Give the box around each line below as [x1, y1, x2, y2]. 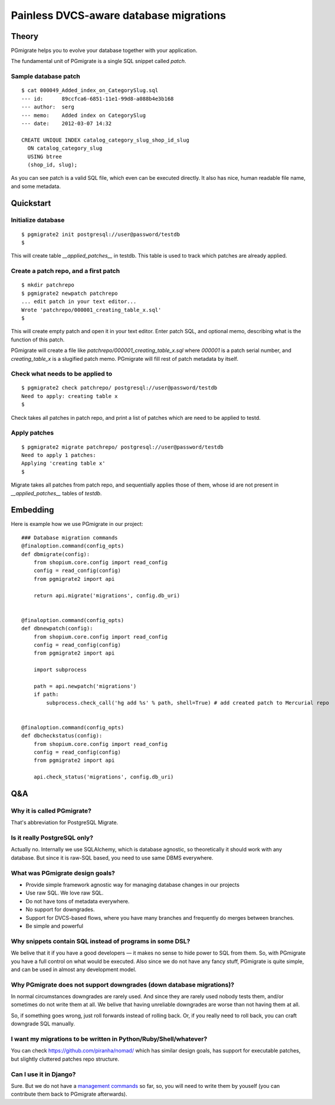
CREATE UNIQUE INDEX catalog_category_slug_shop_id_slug [21, 136, 190, 143]
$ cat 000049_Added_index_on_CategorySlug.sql [21, 87, 159, 94]
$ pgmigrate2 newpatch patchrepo [21, 290, 118, 297]
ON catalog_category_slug [27, 145, 103, 152]
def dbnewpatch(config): [21, 625, 93, 632]
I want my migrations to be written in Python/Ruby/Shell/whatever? [11, 1035, 208, 1043]
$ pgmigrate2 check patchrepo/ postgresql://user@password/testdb [21, 384, 218, 392]
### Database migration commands [21, 534, 118, 541]
